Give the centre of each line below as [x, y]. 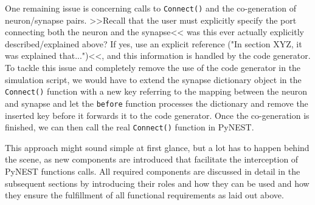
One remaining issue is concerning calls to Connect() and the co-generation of [151, 8]
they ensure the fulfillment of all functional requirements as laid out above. [144, 195]
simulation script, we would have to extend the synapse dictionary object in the [153, 79]
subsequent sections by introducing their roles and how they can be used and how [157, 183]
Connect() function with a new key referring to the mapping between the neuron [156, 91]
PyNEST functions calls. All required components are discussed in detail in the [153, 171]
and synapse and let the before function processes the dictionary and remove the [157, 103]
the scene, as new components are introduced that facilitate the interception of [152, 159]
